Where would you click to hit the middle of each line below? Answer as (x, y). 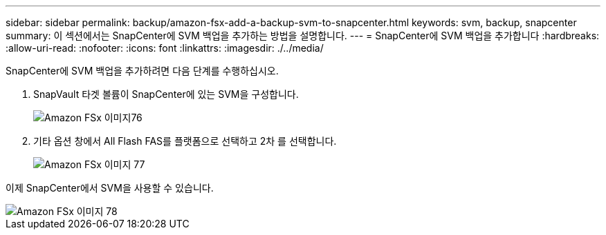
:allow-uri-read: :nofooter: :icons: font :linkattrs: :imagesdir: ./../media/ (165, 48)
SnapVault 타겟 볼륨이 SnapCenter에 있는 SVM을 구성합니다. (166, 94)
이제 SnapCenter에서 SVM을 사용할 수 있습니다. (110, 188)
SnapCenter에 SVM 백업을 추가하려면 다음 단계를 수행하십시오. (142, 71)
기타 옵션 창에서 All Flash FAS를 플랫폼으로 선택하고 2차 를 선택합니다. (185, 141)
